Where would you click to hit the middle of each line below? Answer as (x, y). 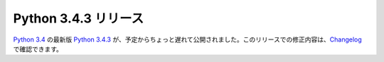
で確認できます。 (38, 49)
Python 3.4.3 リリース (79, 18)
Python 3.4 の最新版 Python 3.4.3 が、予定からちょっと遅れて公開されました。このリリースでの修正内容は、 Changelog (187, 39)
